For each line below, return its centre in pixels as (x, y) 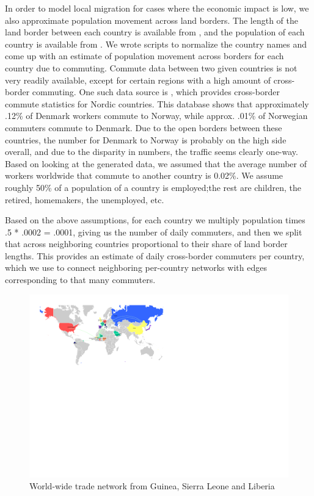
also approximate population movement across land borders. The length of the (152, 20)
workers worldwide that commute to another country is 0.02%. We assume (144, 175)
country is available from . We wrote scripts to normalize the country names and (156, 44)
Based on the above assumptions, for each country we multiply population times (155, 220)
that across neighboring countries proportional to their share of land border (146, 244)
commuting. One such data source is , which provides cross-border (156, 92)
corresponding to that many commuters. (80, 280)
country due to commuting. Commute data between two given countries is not (151, 67)
